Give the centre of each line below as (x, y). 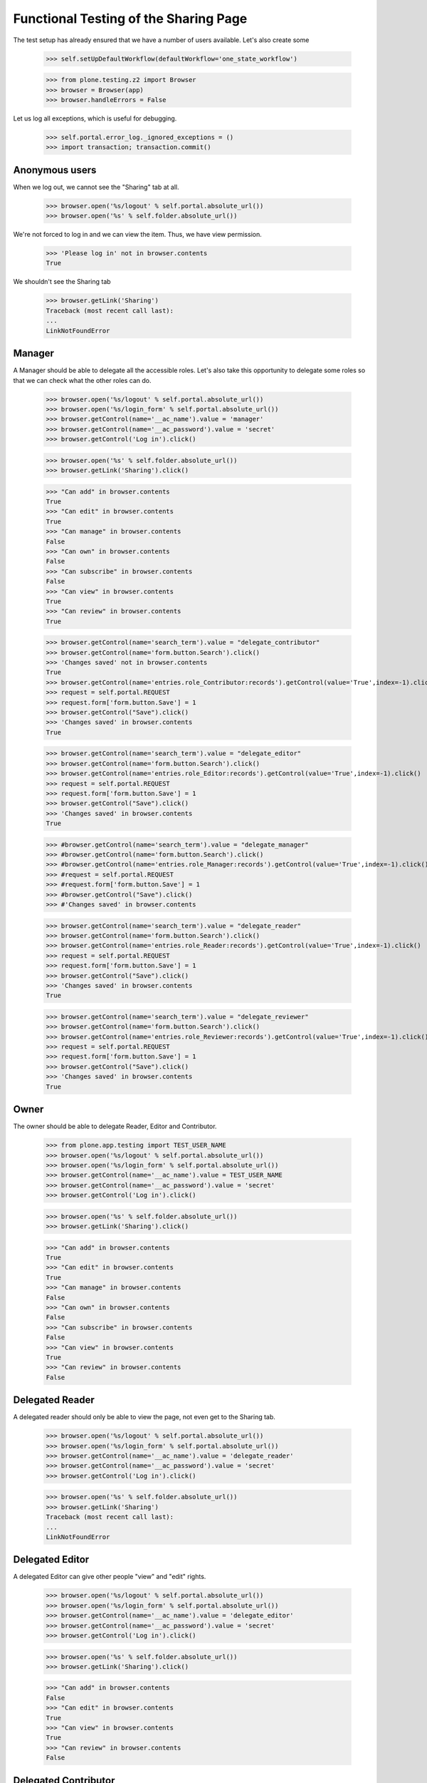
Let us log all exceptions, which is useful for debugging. (95, 118)
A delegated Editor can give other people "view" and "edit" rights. (110, 1577)
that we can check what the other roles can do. (83, 380)
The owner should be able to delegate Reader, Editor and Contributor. (115, 1126)
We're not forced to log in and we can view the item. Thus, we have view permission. (138, 235)
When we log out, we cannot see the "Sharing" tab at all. (96, 187)
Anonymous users (55, 170)
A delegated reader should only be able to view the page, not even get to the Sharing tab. (144, 1417)
